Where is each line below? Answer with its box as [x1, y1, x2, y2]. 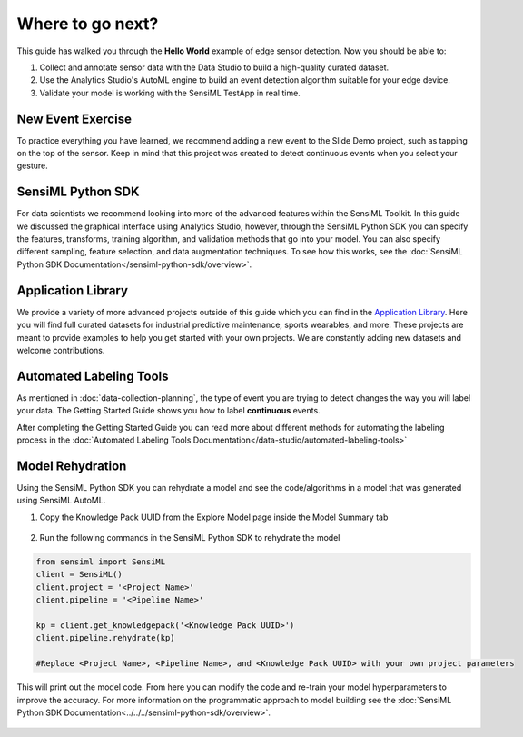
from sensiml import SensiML [35, 557, 166, 567]
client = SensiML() [35, 569, 123, 580]
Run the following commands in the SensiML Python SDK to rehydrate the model [39, 533, 340, 543]
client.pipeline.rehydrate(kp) [35, 632, 176, 643]
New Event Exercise [16, 111, 132, 126]
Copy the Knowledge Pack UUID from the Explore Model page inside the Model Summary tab [39, 512, 389, 523]
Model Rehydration [16, 458, 127, 473]
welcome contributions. [16, 344, 105, 355]
